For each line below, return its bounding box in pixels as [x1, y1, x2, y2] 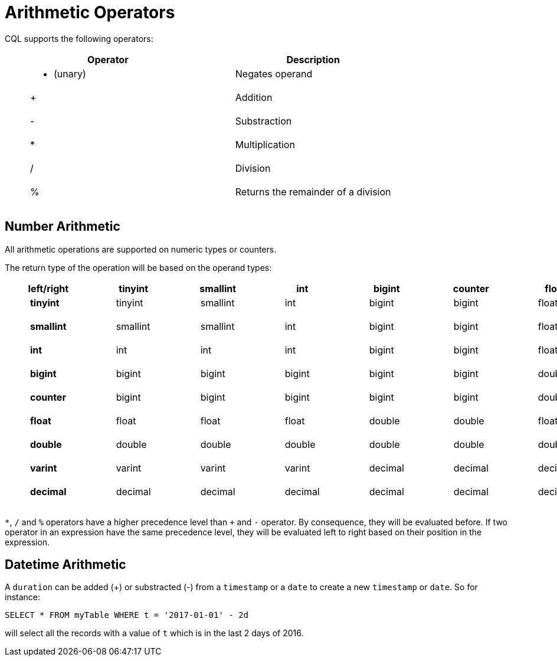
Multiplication [235, 138, 295, 150]
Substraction [235, 114, 292, 127]
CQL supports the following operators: [5, 33, 153, 44]
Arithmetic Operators [5, 2, 175, 22]
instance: [5, 592, 41, 603]
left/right [28, 282, 69, 294]
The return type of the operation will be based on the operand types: [5, 262, 272, 273]
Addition [235, 91, 273, 103]
